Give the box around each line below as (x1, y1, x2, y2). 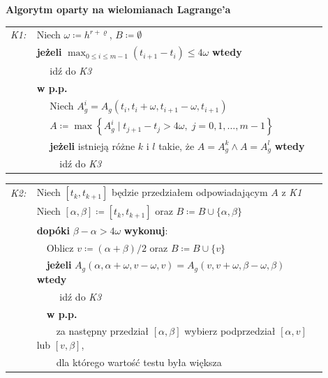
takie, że (158, 138, 195, 153)
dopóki (36, 222, 70, 237)
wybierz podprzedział (184, 324, 276, 338)
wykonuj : (124, 222, 168, 237)
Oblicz (46, 240, 74, 255)
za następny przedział (56, 324, 149, 338)
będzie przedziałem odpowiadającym (111, 185, 268, 199)
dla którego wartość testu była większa (56, 354, 222, 369)
